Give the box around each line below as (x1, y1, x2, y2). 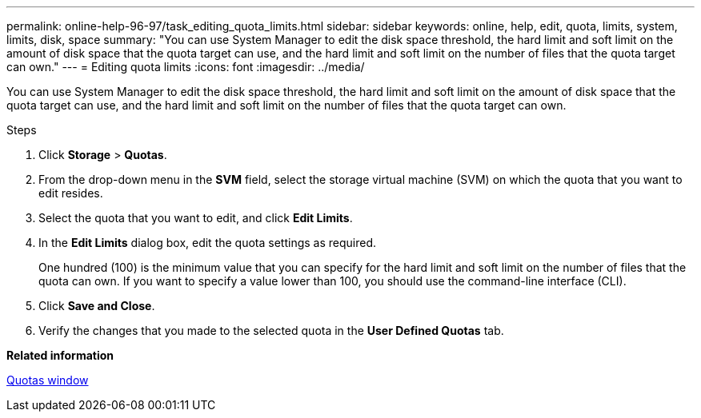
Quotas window (6, 373, 89, 387)
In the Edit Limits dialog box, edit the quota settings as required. (38, 236, 377, 249)
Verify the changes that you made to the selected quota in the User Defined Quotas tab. (38, 324, 504, 337)
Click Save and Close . (38, 299, 155, 313)
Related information (6, 348, 114, 362)
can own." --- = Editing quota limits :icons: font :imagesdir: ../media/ (6, 60, 365, 74)
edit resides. (38, 186, 103, 200)
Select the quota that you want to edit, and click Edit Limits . (38, 211, 353, 225)
